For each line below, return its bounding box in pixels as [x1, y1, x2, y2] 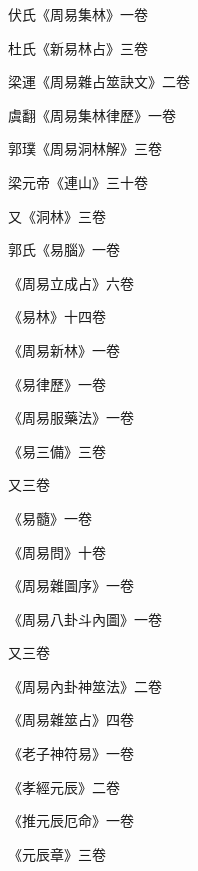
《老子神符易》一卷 [8, 743, 134, 764]
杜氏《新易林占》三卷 [8, 37, 148, 58]
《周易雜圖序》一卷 [8, 575, 134, 596]
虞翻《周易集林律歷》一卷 [8, 104, 176, 125]
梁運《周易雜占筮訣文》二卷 [8, 71, 190, 92]
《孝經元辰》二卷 [8, 776, 120, 797]
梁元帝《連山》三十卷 [8, 171, 148, 192]
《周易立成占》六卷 [8, 272, 134, 293]
